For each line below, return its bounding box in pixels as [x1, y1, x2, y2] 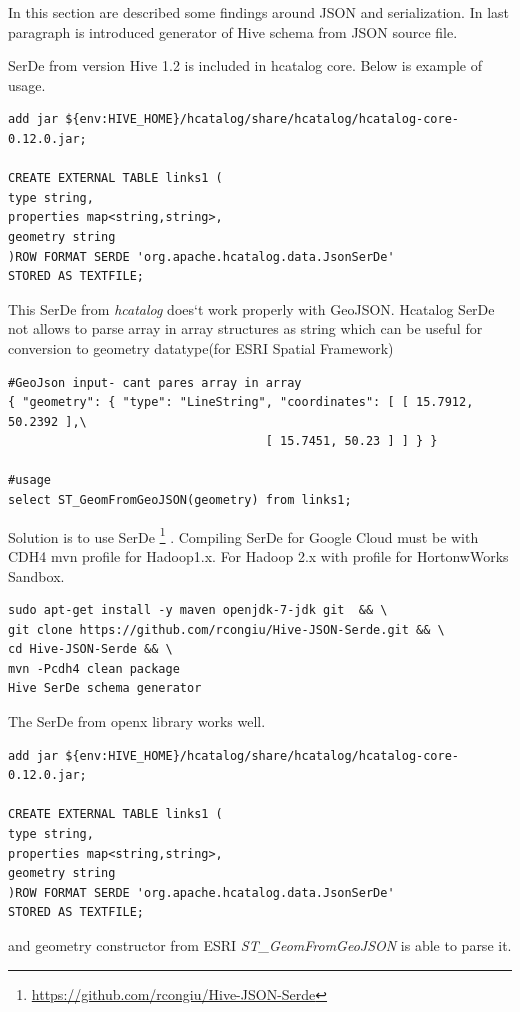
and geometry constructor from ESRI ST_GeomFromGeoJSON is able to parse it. [8, 935, 512, 955]
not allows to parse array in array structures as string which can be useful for [8, 318, 483, 339]
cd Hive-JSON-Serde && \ [8, 642, 173, 657]
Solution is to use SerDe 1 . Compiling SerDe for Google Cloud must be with [8, 523, 479, 547]
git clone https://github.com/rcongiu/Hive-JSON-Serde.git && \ [8, 622, 445, 637]
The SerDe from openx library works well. [8, 711, 266, 732]
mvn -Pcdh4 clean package [8, 661, 180, 676]
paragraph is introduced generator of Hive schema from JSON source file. [8, 21, 458, 42]
